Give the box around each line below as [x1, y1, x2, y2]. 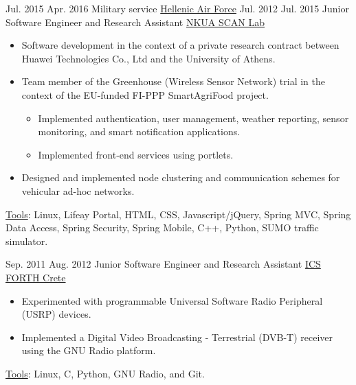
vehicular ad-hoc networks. [21, 183, 135, 198]
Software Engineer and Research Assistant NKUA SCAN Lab [5, 14, 265, 29]
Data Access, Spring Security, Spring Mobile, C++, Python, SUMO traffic [5, 220, 319, 235]
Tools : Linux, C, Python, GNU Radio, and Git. [5, 366, 205, 380]
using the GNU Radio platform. [21, 343, 156, 358]
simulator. [5, 233, 48, 248]
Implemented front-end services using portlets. [38, 147, 234, 161]
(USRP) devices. [21, 307, 91, 321]
